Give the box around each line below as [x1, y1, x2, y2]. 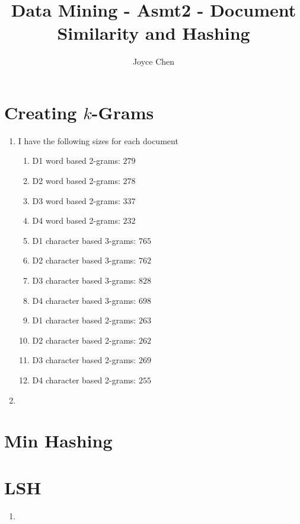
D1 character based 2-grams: [32, 314, 136, 326]
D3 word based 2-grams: [32, 194, 120, 207]
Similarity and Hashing [57, 21, 250, 45]
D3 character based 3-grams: [32, 274, 136, 286]
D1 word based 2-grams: [32, 154, 120, 167]
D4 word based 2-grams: [32, 214, 120, 227]
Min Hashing [4, 428, 113, 453]
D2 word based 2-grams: [32, 174, 120, 187]
